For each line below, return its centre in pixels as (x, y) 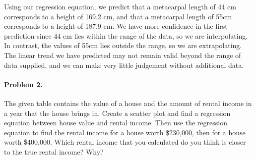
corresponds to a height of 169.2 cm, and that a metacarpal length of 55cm (118, 16)
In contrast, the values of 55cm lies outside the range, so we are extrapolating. (123, 45)
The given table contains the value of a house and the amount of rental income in (128, 103)
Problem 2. (23, 84)
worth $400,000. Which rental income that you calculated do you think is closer (125, 142)
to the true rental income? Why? (54, 151)
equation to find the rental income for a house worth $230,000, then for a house (125, 132)
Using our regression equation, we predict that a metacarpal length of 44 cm (120, 6)
